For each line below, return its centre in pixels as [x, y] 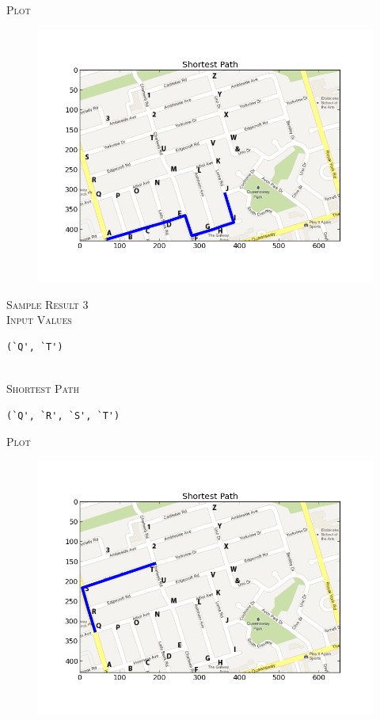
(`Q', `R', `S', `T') [63, 415]
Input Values [39, 320]
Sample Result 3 [47, 304]
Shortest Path [43, 389]
